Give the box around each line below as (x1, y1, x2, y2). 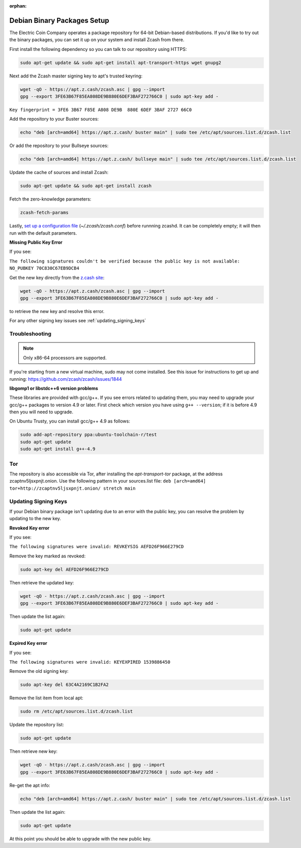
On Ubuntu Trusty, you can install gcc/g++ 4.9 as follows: (9, 418, 131, 425)
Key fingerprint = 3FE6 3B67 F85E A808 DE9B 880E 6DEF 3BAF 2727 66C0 (9, 107, 192, 113)
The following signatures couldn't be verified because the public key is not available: (9, 258, 240, 264)
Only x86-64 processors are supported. (23, 354, 107, 361)
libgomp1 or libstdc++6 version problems (9, 385, 99, 391)
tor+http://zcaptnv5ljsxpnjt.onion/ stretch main (9, 485, 136, 491)
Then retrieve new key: (9, 748, 58, 754)
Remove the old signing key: (9, 668, 69, 674)
